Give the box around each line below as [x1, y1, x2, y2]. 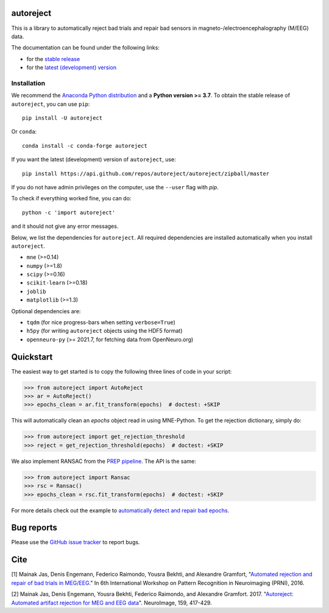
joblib [26, 288, 46, 295]
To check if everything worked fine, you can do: [11, 195, 132, 202]
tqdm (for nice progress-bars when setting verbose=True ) [26, 319, 176, 326]
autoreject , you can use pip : [11, 100, 90, 107]
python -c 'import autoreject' [22, 209, 116, 216]
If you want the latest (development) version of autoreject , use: [11, 156, 176, 163]
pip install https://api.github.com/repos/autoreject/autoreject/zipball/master [22, 170, 270, 177]
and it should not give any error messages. [11, 223, 119, 230]
